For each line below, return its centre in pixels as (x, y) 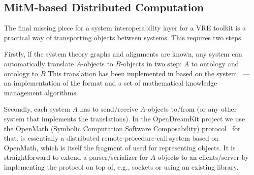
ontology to (21, 73)
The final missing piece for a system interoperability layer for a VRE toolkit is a (125, 28)
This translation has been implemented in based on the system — (149, 73)
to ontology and (215, 63)
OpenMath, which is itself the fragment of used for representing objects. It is (120, 147)
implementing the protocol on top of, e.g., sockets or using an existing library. (121, 166)
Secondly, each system (37, 109)
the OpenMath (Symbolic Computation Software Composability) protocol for (122, 128)
